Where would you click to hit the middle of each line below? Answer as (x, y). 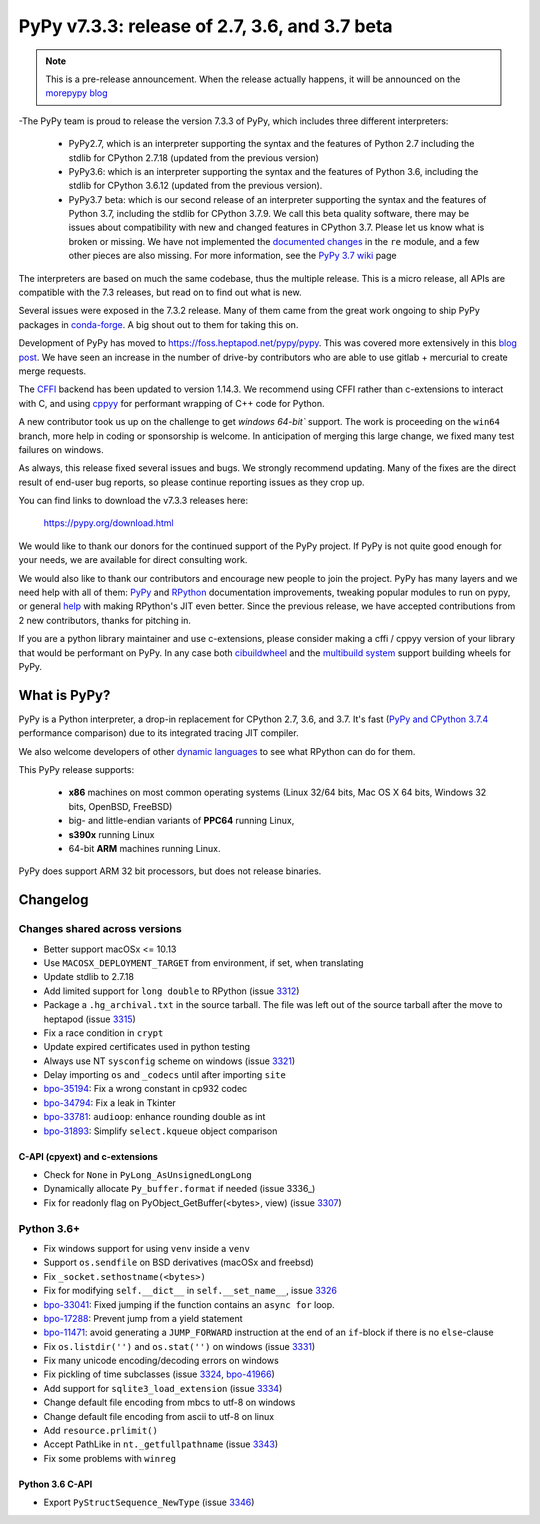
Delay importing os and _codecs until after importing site (165, 1075)
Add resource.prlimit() (101, 1431)
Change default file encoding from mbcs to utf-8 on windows (169, 1402)
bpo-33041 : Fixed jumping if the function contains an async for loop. (189, 1304)
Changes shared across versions (100, 929)
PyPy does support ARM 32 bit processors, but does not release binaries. (170, 871)
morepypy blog (77, 93)
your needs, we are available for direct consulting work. (133, 560)
